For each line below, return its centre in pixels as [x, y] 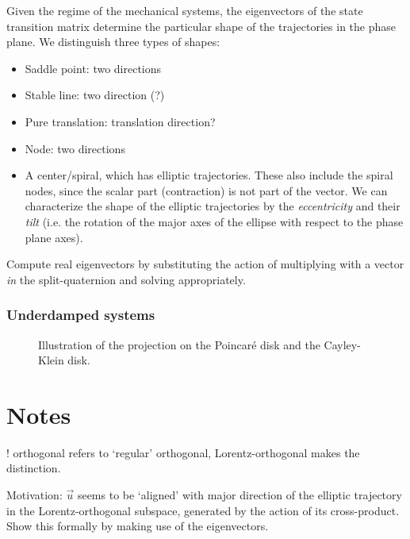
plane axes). [54, 237]
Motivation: [34, 495]
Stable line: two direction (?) [95, 95]
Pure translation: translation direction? [120, 121]
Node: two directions [75, 148]
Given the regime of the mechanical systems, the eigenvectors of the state [185, 10]
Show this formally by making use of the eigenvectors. [138, 526]
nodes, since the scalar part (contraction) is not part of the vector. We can [206, 190]
